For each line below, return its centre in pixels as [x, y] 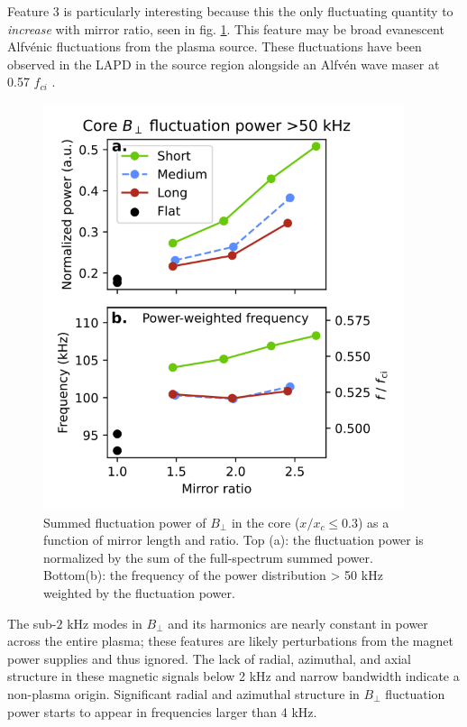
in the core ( [266, 522]
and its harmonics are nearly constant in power [298, 623]
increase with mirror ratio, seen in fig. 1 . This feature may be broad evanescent [226, 28]
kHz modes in [105, 623]
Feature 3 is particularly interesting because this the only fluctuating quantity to [230, 11]
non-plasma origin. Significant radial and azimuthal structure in [183, 693]
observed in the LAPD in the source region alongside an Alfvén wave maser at [224, 64]
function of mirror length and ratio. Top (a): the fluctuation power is [233, 540]
